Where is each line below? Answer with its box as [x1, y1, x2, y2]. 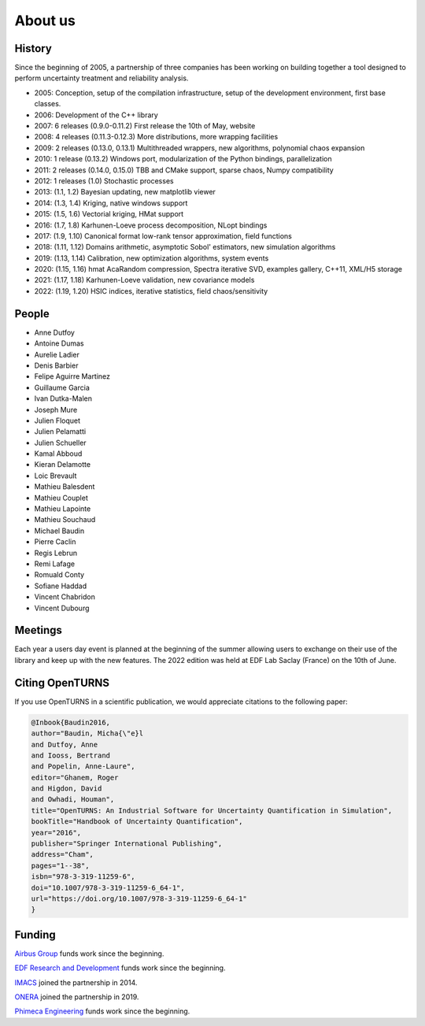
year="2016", [31, 828, 82, 837]
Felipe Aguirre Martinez [34, 372, 110, 381]
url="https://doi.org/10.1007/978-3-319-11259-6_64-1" [31, 894, 247, 903]
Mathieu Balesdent [34, 482, 95, 491]
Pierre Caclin [34, 537, 76, 546]
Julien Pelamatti [34, 427, 87, 436]
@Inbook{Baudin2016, [31, 717, 110, 727]
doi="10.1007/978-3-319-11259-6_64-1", [31, 883, 185, 892]
